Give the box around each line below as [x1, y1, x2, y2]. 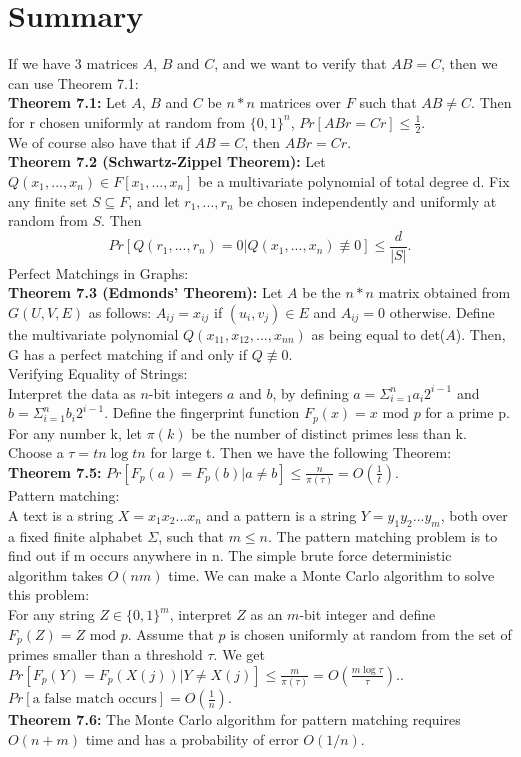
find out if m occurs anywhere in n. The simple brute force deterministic [8, 545, 452, 566]
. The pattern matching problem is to [268, 525, 498, 546]
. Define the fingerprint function [104, 402, 300, 423]
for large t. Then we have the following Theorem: [150, 442, 452, 463]
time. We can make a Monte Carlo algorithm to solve [168, 564, 495, 585]
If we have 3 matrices [8, 53, 138, 74]
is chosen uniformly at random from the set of [230, 623, 512, 644]
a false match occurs [32, 692, 157, 706]
